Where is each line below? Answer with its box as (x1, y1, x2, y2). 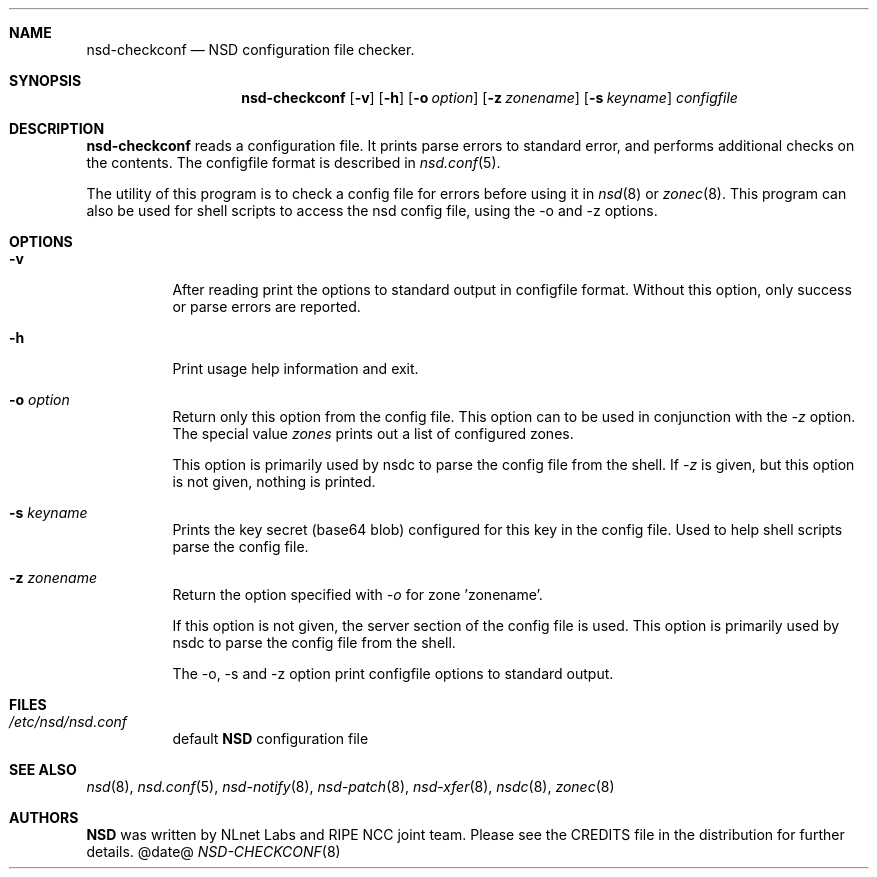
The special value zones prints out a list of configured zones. (172, 425, 574, 442)
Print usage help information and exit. (172, 360, 419, 377)
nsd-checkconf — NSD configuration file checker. (86, 41, 415, 58)
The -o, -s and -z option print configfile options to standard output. (172, 665, 614, 682)
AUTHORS (9, 809, 79, 826)
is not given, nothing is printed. (172, 473, 376, 490)
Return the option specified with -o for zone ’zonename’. (172, 586, 543, 603)
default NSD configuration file (172, 730, 369, 747)
